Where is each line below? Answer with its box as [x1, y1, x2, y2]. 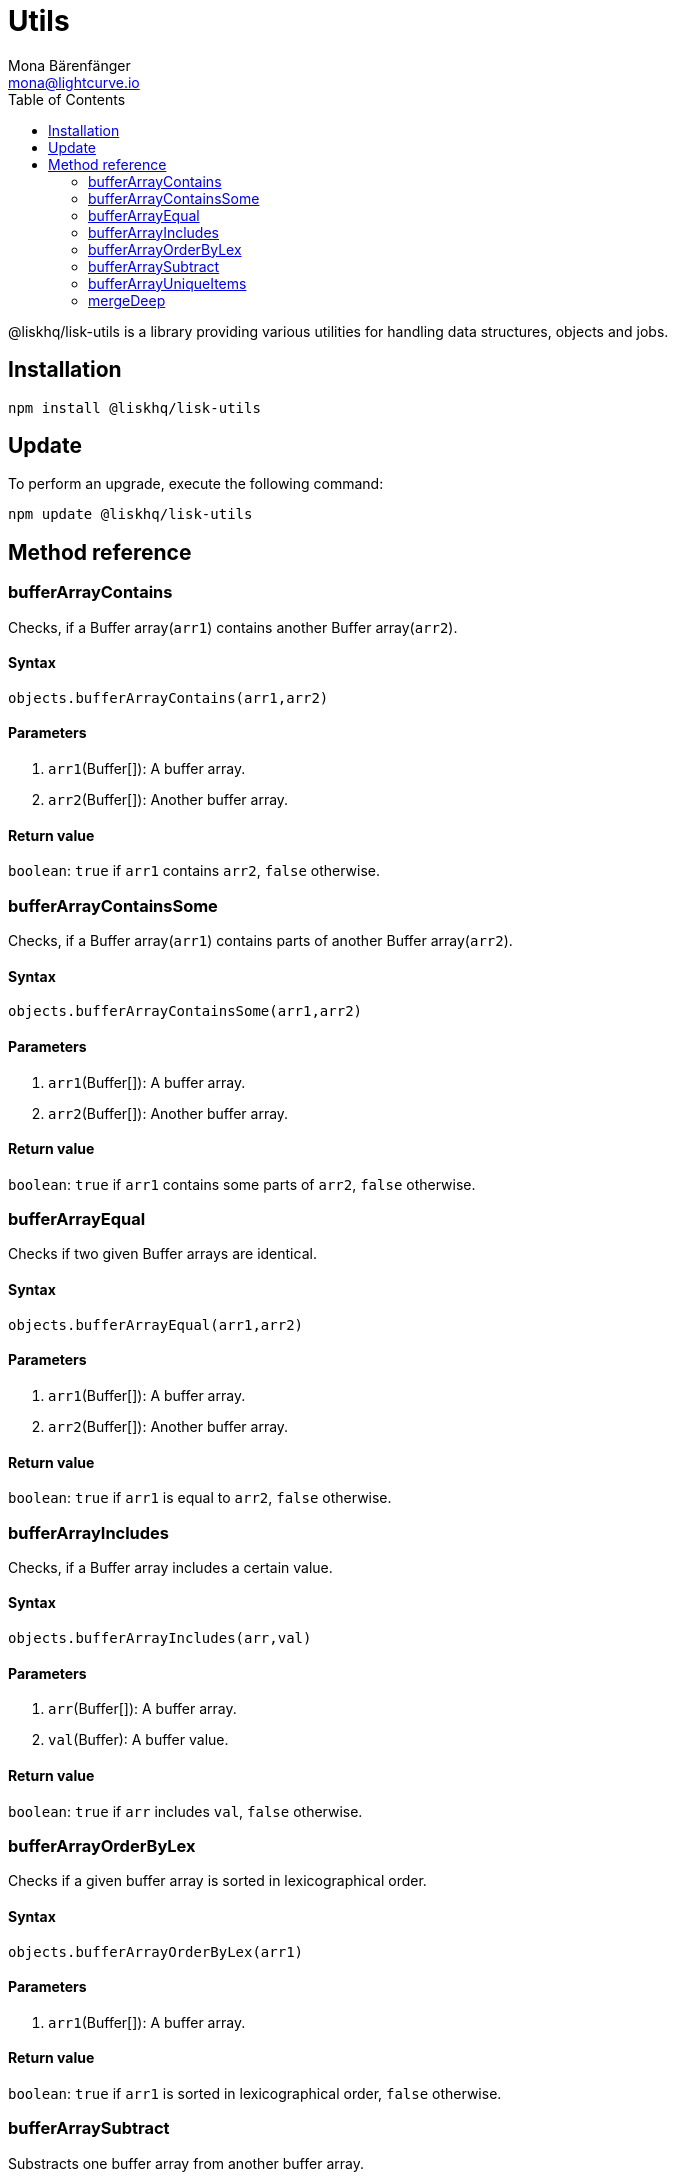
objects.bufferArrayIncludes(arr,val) [8, 1630, 312, 1647]
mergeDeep [88, 291, 166, 309]
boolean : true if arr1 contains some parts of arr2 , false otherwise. [8, 1175, 476, 1193]
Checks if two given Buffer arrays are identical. [8, 1245, 317, 1263]
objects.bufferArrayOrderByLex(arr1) [8, 1943, 304, 1960]
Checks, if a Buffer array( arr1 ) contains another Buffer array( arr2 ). [8, 618, 458, 636]
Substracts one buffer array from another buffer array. [8, 2154, 364, 2172]
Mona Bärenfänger [8, 56, 131, 74]
